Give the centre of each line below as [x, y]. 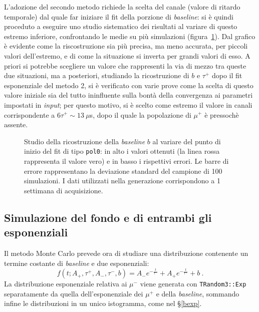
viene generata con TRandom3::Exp [193, 284]
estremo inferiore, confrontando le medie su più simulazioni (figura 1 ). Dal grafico [130, 36]
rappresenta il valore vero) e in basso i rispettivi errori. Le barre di [126, 161]
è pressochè [222, 114]
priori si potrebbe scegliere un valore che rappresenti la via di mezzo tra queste [125, 65]
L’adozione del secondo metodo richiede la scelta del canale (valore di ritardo [122, 7]
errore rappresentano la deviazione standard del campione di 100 [123, 171]
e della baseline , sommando [198, 293]
